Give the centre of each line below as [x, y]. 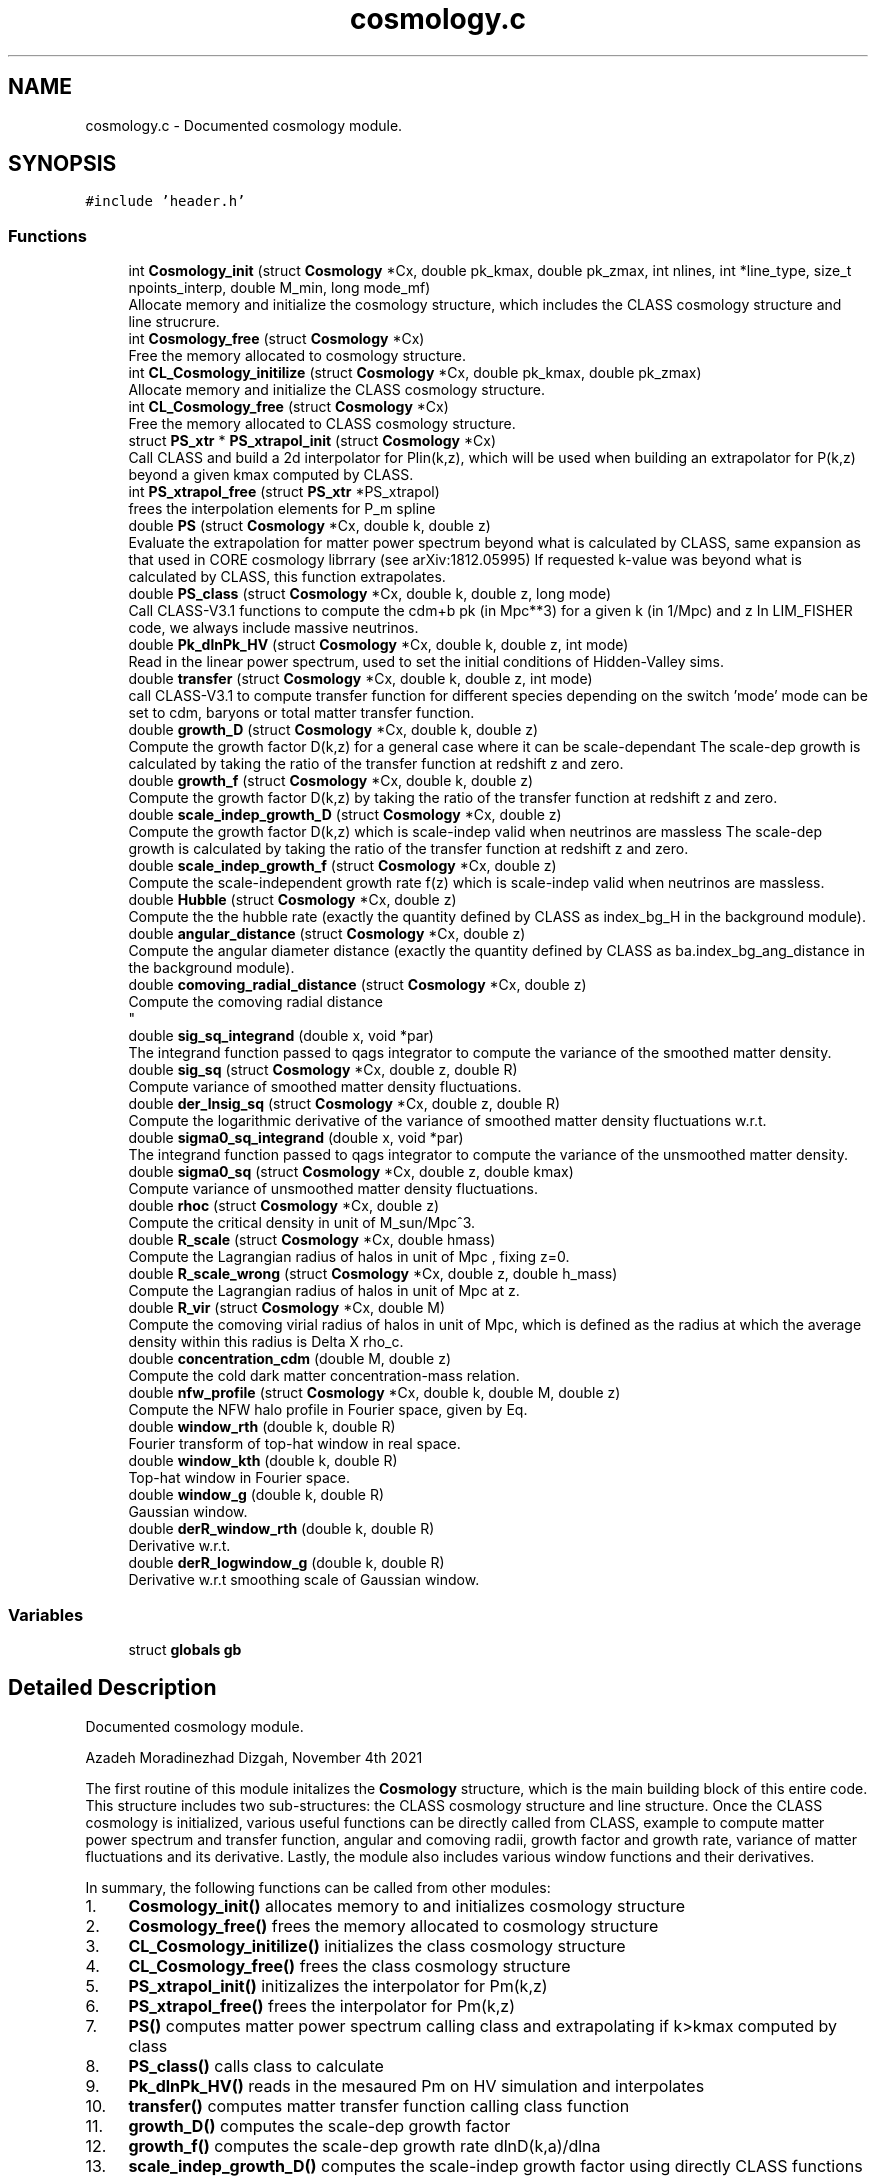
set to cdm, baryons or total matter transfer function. [301, 713]
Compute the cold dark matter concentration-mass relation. [324, 1376]
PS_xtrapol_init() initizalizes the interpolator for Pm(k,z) [338, 1985]
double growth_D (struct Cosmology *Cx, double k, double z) [333, 730]
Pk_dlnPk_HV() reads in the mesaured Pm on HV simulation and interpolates [416, 2085]
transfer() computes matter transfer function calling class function [379, 2105]
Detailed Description [112, 1688]
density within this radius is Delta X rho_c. [266, 1342]
